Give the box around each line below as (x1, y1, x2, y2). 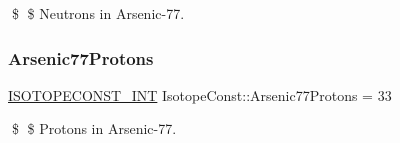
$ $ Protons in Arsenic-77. (11, 118, 177, 139)
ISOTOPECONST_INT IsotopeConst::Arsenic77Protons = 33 (8, 84, 392, 105)
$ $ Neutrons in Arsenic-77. (11, 3, 185, 23)
